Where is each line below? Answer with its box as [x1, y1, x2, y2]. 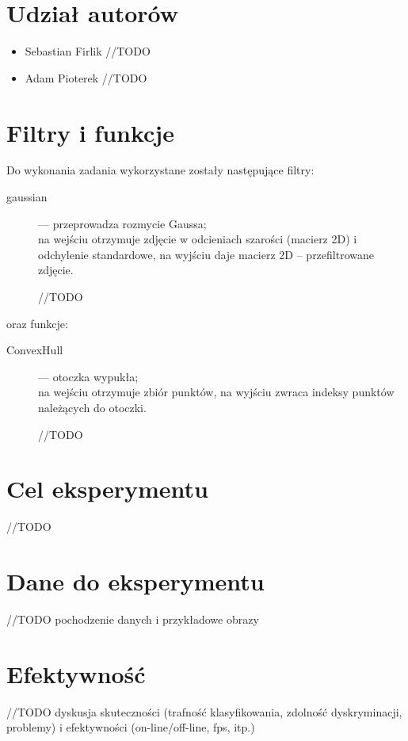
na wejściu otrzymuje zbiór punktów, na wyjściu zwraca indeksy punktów [38, 384, 395, 400]
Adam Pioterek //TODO [25, 69, 147, 86]
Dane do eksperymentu [6, 565, 265, 598]
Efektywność [6, 657, 146, 689]
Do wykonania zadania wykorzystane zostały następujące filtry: [6, 162, 315, 178]
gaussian [6, 189, 48, 205]
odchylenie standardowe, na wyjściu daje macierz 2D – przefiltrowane [38, 246, 374, 262]
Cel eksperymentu [6, 472, 208, 505]
